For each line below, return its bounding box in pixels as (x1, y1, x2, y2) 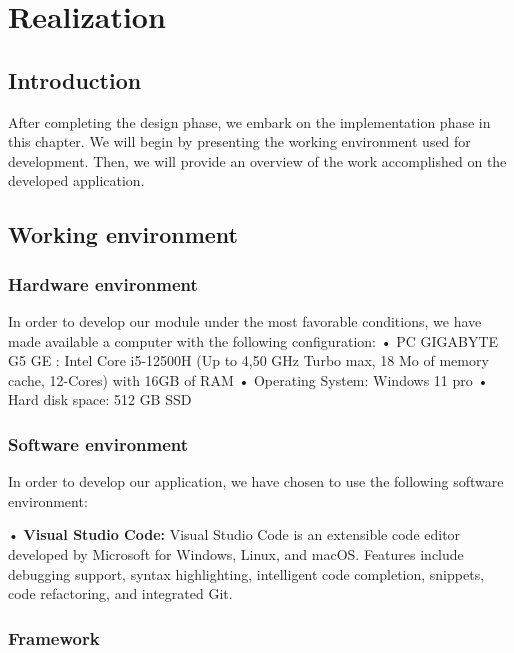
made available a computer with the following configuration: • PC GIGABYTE (8, 330, 499, 351)
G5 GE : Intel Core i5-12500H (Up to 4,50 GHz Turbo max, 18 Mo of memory (8, 350, 489, 371)
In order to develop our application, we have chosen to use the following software (8, 471, 504, 492)
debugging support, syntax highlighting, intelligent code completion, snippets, (8, 563, 485, 584)
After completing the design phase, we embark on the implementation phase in (8, 111, 491, 132)
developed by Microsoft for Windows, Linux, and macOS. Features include (8, 543, 464, 564)
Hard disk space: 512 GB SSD (8, 389, 192, 410)
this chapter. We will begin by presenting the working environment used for (8, 131, 471, 152)
